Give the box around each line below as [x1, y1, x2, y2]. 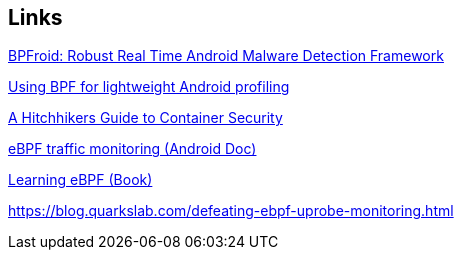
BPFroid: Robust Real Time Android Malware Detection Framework [8, 47, 444, 65]
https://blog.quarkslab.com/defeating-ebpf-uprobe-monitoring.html [8, 202, 454, 220]
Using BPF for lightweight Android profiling [8, 78, 290, 96]
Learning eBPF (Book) [8, 171, 153, 189]
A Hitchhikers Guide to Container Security [8, 109, 283, 127]
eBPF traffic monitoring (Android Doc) [8, 140, 257, 158]
